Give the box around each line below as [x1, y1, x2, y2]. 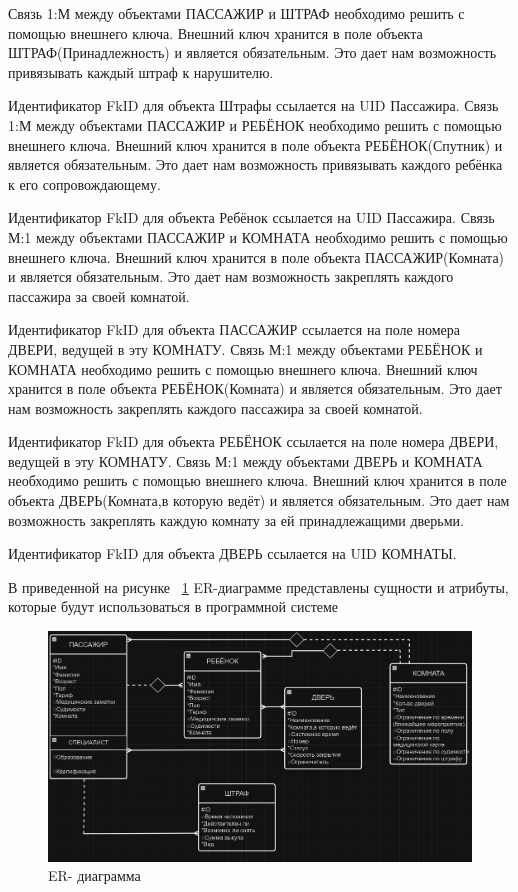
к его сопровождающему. [8, 173, 161, 194]
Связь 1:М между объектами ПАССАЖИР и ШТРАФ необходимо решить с [8, 3, 465, 23]
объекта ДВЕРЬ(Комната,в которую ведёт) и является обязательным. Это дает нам [8, 490, 510, 511]
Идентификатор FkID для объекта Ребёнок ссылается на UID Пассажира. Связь [8, 207, 495, 228]
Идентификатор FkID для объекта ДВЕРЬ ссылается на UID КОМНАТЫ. [8, 543, 457, 564]
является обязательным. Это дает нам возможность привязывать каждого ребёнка [8, 154, 503, 175]
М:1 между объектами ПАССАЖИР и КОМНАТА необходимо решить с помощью [8, 226, 508, 247]
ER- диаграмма [48, 865, 141, 886]
